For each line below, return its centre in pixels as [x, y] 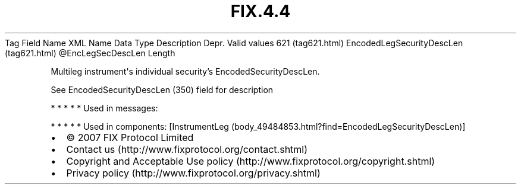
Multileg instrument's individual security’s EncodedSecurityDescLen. [185, 71]
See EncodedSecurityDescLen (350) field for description [162, 89]
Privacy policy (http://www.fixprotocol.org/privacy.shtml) [193, 173]
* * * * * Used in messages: [104, 108]
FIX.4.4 [260, 11]
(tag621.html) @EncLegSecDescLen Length [90, 53]
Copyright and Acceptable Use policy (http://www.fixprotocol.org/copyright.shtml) [251, 161]
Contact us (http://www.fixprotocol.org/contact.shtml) [187, 149]
